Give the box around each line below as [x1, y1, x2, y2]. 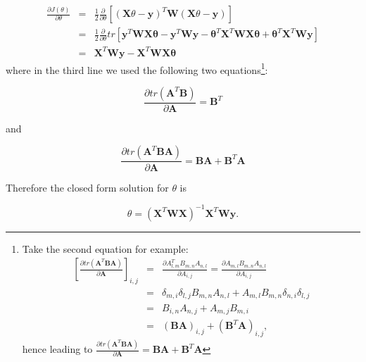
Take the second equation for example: [22, 241, 189, 256]
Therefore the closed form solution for [6, 180, 169, 194]
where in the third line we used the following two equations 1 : [6, 60, 268, 77]
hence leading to [22, 342, 93, 356]
